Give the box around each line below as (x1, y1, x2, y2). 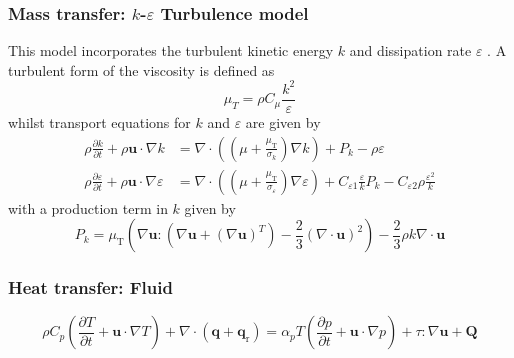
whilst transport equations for (8, 111, 191, 132)
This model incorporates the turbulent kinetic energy (8, 40, 334, 61)
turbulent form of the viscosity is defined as (8, 59, 275, 80)
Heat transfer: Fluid (8, 275, 173, 300)
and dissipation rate (349, 40, 472, 61)
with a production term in (8, 197, 168, 218)
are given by (245, 111, 321, 132)
